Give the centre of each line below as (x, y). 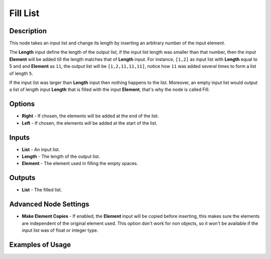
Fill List (24, 13)
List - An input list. (41, 149)
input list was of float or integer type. (60, 230)
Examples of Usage (40, 245)
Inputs (20, 138)
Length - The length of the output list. (61, 156)
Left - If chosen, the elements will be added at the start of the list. (90, 123)
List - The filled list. (42, 190)
